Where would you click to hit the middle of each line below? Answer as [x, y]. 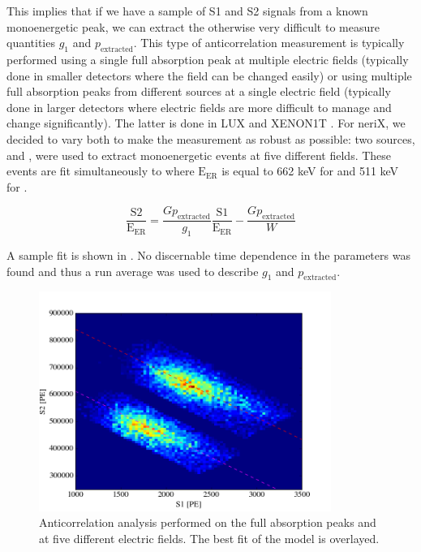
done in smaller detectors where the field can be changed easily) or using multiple [209, 75]
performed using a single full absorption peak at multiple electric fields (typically [208, 59]
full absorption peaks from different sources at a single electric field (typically [199, 91]
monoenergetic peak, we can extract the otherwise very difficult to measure [193, 26]
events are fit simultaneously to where [101, 171]
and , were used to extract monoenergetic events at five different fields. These [199, 155]
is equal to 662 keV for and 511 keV [310, 171]
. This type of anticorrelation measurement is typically [269, 43]
